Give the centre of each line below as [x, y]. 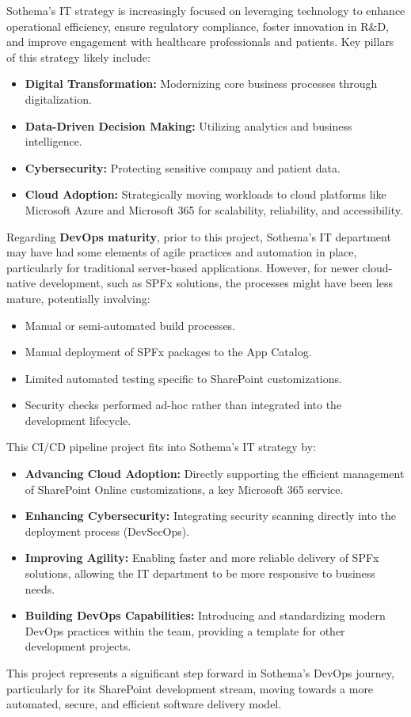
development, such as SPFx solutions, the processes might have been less [216, 283]
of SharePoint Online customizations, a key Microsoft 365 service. [184, 489]
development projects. [78, 646]
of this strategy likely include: [78, 57]
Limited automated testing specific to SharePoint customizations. [183, 378]
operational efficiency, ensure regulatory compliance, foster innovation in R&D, [198, 26]
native [21, 283]
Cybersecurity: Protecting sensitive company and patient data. [183, 167]
